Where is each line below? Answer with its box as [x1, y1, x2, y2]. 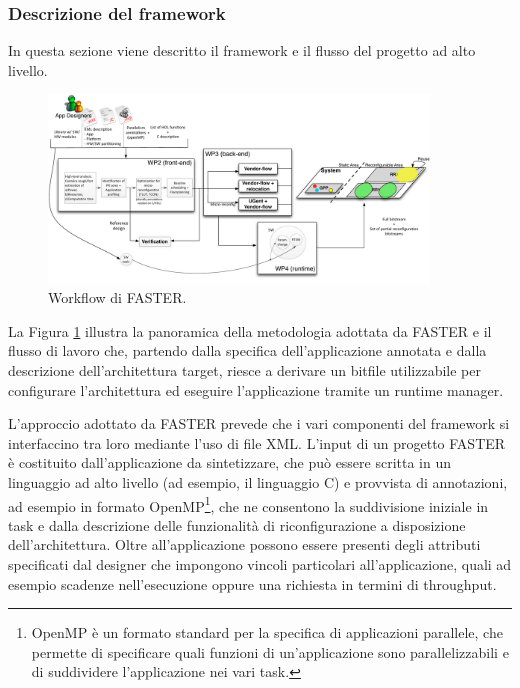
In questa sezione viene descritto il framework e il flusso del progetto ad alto [8, 40, 476, 61]
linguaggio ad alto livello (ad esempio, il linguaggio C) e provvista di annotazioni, [8, 472, 508, 493]
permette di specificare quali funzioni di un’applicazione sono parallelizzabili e [31, 641, 509, 662]
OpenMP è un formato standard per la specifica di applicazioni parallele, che [31, 622, 503, 643]
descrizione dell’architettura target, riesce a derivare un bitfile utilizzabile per [8, 360, 481, 381]
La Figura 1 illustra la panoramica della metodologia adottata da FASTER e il [8, 320, 492, 341]
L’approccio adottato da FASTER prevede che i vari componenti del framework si [8, 413, 510, 434]
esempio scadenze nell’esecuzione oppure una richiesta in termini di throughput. [8, 573, 497, 594]
